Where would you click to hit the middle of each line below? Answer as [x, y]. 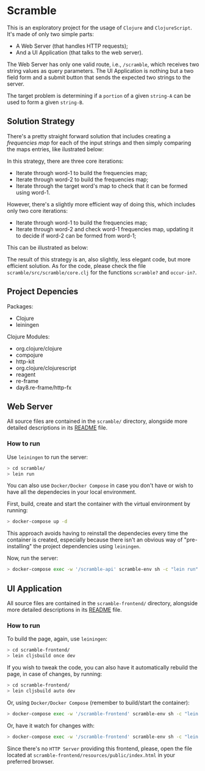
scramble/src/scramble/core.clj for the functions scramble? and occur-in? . [102, 272]
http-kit [25, 361]
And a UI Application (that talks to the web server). [79, 52]
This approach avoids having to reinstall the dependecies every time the [98, 534]
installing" [20, 546]
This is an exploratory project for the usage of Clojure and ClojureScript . [99, 28]
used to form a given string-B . [45, 102]
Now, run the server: [33, 558]
